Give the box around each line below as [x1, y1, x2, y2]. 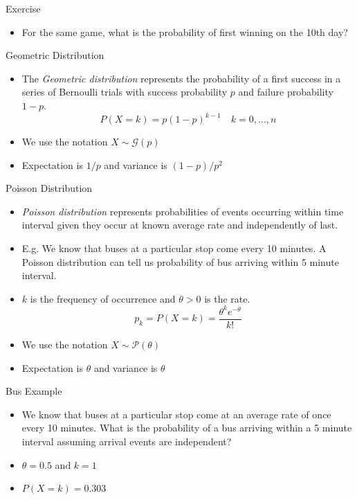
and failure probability [238, 84, 333, 99]
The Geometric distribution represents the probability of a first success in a [21, 71, 341, 85]
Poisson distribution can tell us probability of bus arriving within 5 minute [21, 254, 339, 269]
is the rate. [204, 291, 250, 305]
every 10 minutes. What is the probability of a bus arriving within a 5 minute [21, 420, 352, 435]
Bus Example [6, 384, 62, 398]
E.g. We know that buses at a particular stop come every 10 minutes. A [21, 241, 327, 256]
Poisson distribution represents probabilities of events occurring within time [21, 204, 344, 218]
